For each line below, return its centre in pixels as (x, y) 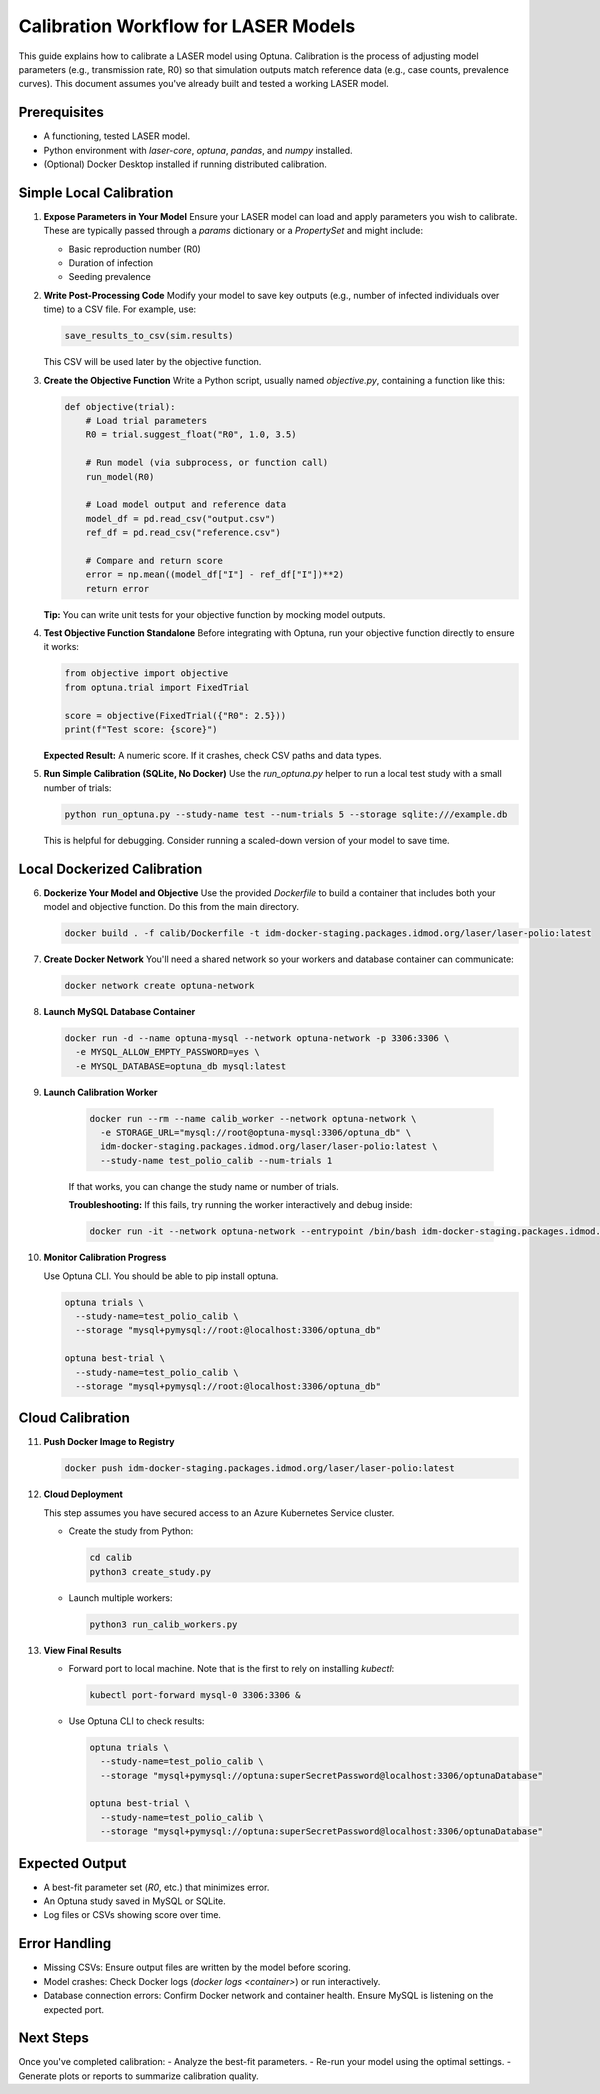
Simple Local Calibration (96, 192)
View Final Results (82, 1650)
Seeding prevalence (110, 277)
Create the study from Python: (131, 1531)
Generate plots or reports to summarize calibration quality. (138, 2076)
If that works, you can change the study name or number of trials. (203, 1186)
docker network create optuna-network (159, 985)
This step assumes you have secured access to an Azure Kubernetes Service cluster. (219, 1512)
